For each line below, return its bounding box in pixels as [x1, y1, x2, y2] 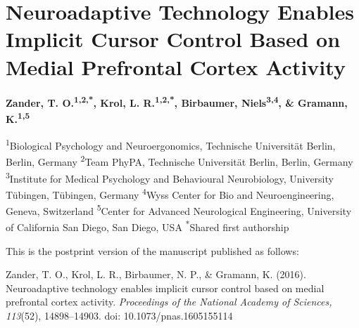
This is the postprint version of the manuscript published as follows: [6, 243, 299, 258]
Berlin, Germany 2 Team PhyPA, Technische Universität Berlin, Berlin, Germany [6, 152, 353, 169]
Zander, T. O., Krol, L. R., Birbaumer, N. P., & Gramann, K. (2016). [6, 267, 306, 282]
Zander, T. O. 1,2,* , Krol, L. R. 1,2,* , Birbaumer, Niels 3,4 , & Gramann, [6, 93, 348, 110]
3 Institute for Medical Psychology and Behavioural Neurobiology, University [6, 169, 334, 185]
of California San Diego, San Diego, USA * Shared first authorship [6, 218, 289, 234]
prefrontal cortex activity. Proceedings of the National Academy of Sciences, [6, 294, 332, 309]
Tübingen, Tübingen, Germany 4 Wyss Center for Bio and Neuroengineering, [6, 185, 334, 202]
